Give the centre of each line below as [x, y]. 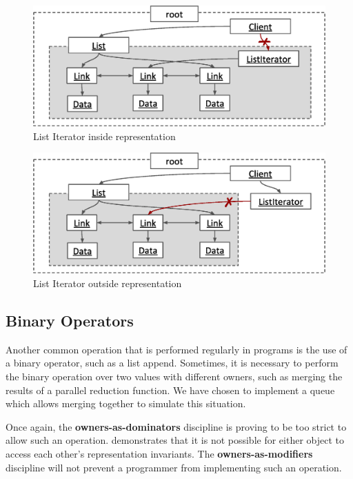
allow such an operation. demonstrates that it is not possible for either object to [175, 440]
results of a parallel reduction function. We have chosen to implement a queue [170, 390]
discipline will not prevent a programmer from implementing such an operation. [174, 467]
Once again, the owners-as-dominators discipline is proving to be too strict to [176, 426]
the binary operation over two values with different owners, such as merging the [174, 377]
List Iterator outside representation [108, 283]
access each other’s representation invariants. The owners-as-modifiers [159, 454]
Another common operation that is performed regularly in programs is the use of [176, 349]
